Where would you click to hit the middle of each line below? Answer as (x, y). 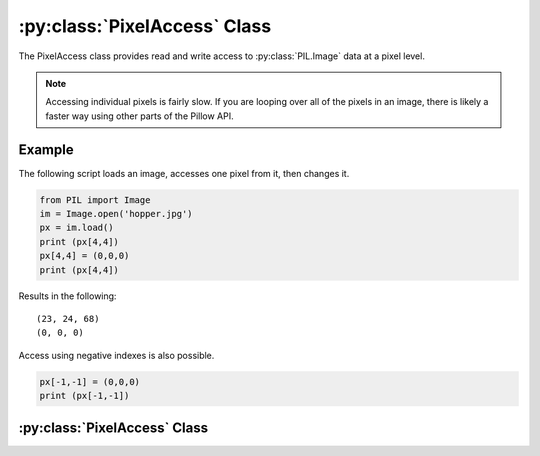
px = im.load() (76, 228)
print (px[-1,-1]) (84, 396)
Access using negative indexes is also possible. (116, 355)
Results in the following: (67, 296)
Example (46, 149)
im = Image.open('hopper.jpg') (116, 213)
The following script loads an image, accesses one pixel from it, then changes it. (184, 173)
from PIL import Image (95, 199)
